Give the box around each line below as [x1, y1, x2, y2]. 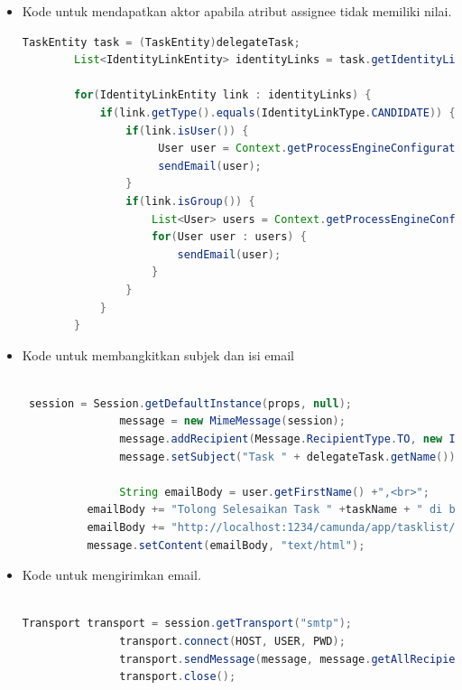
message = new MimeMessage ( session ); [119, 415, 346, 428]
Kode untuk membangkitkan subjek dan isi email [22, 345, 294, 364]
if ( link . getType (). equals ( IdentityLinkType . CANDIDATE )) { [99, 106, 456, 119]
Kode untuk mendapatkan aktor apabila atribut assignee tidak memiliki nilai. [22, 2, 452, 20]
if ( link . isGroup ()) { [125, 194, 255, 208]
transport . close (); [119, 670, 236, 684]
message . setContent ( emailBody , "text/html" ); [87, 538, 365, 552]
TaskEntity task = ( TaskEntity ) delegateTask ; [22, 35, 300, 49]
